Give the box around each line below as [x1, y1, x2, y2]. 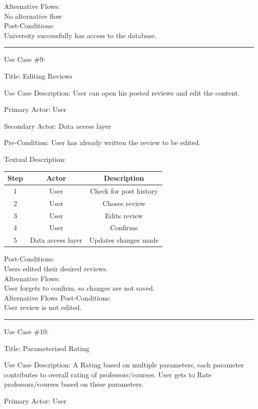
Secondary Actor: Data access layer [4, 120, 111, 131]
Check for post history [90, 185, 158, 196]
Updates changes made [89, 235, 159, 245]
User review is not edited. [4, 302, 82, 312]
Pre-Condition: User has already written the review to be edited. [4, 137, 201, 148]
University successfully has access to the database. [4, 30, 157, 40]
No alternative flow [4, 10, 62, 21]
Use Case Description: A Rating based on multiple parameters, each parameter [4, 359, 244, 370]
